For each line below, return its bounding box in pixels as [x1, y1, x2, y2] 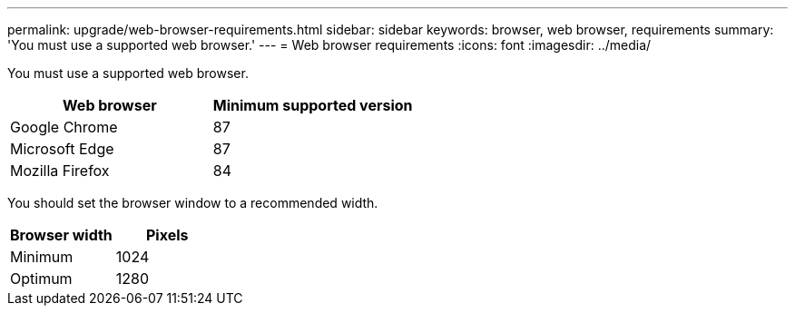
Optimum [10, 269, 73, 288]
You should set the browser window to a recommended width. [7, 195, 378, 210]
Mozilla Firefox [10, 161, 110, 180]
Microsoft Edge [10, 140, 114, 158]
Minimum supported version [212, 96, 413, 114]
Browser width [10, 226, 113, 244]
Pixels [145, 226, 189, 244]
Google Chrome [10, 118, 118, 136]
